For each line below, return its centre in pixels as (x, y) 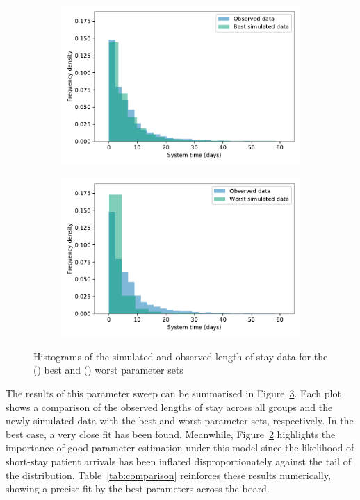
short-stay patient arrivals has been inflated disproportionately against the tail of (178, 461)
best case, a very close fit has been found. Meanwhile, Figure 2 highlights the (171, 434)
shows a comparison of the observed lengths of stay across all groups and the (169, 407)
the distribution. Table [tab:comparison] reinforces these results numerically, (168, 475)
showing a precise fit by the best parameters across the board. (138, 489)
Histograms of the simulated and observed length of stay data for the (181, 356)
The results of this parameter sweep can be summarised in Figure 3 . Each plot (173, 393)
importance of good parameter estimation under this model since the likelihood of (180, 448)
